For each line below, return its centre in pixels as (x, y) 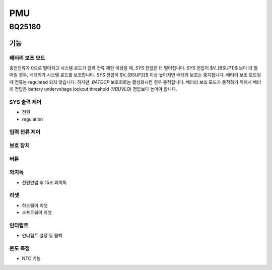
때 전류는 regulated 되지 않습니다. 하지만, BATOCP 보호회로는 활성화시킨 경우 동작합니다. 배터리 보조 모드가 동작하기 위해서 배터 (135, 82)
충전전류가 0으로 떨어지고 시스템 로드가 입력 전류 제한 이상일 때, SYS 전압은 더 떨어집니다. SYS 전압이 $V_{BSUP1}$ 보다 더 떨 (133, 67)
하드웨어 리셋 (35, 205)
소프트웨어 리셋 (37, 213)
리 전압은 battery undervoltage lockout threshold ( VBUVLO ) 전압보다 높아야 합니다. (93, 89)
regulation (32, 119)
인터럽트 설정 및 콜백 (42, 235)
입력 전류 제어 (25, 132)
